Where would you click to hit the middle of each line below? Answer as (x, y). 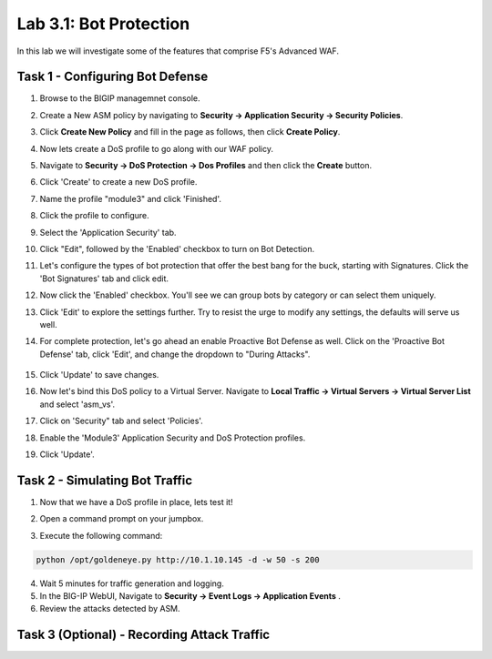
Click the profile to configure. (94, 216)
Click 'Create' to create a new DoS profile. (118, 182)
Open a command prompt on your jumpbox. (122, 519)
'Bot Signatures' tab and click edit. (104, 279)
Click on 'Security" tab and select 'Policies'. (122, 421)
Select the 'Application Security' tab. (108, 232)
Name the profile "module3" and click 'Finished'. (131, 198)
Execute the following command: (101, 535)
